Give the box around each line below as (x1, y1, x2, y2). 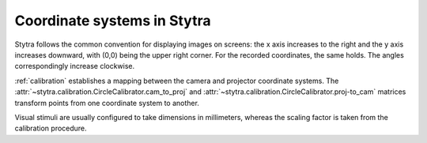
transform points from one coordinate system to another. (14, 98, 199, 107)
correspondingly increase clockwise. (14, 62, 135, 71)
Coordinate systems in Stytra (14, 12, 211, 29)
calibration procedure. (14, 123, 87, 134)
